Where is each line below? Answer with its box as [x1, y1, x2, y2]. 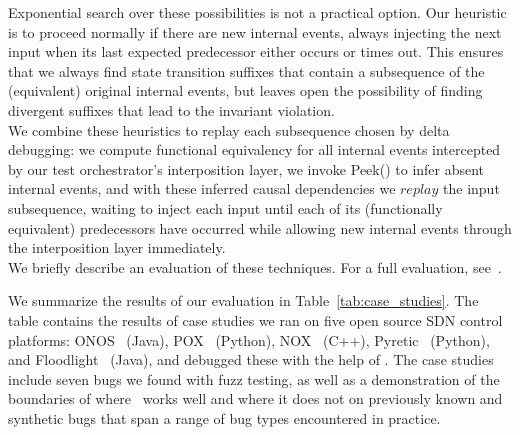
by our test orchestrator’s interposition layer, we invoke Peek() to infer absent [8, 158, 485, 179]
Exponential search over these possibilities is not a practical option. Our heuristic [8, 2, 507, 22]
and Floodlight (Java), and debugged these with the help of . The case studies [8, 349, 494, 370]
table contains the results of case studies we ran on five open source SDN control [8, 309, 503, 330]
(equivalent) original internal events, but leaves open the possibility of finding [8, 80, 483, 101]
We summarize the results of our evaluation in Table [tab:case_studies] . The [8, 290, 479, 311]
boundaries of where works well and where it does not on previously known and [8, 388, 503, 409]
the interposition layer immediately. [8, 237, 226, 258]
